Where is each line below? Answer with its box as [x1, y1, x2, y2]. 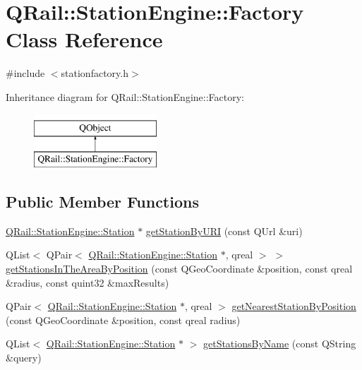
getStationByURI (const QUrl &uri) [145, 223, 303, 238]
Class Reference [6, 25, 163, 54]
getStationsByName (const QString [203, 336, 356, 351]
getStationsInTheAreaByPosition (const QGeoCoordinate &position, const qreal [6, 261, 353, 276]
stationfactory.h [61, 66, 128, 80]
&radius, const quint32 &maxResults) [6, 275, 169, 290]
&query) [6, 350, 42, 365]
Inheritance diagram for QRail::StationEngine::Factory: [6, 89, 244, 104]
